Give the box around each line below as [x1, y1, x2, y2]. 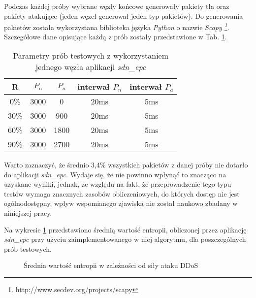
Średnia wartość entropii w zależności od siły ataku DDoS [24, 260, 198, 270]
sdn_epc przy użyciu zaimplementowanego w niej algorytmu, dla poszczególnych [4, 234, 246, 244]
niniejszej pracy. [4, 208, 52, 218]
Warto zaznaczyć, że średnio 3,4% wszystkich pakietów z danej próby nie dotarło [4, 160, 248, 170]
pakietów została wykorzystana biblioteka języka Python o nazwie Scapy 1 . [4, 21, 229, 32]
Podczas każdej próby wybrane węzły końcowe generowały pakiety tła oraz [4, 1, 229, 11]
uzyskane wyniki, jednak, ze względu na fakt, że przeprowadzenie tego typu [4, 179, 231, 189]
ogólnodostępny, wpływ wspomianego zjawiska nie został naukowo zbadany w [4, 198, 238, 208]
